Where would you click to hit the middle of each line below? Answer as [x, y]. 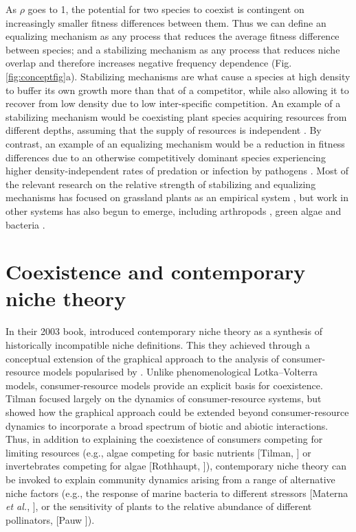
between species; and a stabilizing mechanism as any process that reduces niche [173, 49]
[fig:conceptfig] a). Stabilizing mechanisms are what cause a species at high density [178, 76]
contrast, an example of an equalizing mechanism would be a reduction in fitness [175, 143]
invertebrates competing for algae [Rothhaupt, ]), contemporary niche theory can [176, 466]
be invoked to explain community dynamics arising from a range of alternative [170, 479]
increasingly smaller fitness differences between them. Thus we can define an [166, 22]
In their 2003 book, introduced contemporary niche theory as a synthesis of [164, 331]
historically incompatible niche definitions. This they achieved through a [158, 345]
